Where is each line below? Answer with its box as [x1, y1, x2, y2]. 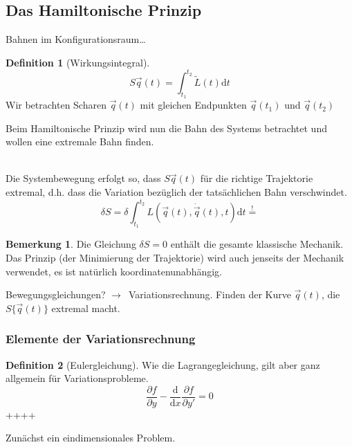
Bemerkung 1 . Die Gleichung [6, 237, 136, 251]
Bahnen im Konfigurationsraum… [6, 32, 146, 46]
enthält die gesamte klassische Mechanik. [170, 237, 344, 251]
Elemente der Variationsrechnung [6, 330, 196, 347]
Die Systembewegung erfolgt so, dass [6, 171, 161, 185]
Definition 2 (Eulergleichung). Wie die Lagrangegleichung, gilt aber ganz [6, 357, 320, 372]
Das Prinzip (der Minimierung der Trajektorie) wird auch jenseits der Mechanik [6, 250, 344, 264]
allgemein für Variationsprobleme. [6, 371, 149, 385]
